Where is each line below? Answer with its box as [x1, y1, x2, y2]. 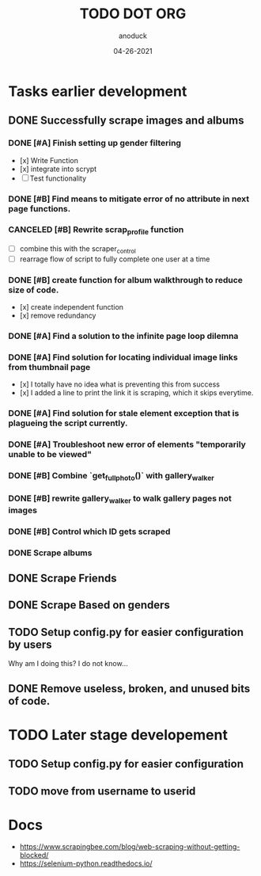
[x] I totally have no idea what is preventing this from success [19, 379, 220, 389]
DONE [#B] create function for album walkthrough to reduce [8, 274, 244, 285]
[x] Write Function [19, 155, 79, 165]
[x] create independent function [19, 303, 124, 312]
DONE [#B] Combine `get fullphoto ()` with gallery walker [8, 470, 215, 483]
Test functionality [29, 173, 87, 183]
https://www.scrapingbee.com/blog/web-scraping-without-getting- [19, 842, 240, 851]
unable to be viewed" [8, 449, 93, 460]
